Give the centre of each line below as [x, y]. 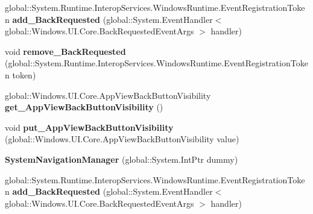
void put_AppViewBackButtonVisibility [89, 127]
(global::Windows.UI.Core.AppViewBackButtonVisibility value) [122, 139]
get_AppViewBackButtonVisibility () [84, 107]
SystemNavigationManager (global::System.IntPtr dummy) [122, 159]
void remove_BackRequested [65, 51]
